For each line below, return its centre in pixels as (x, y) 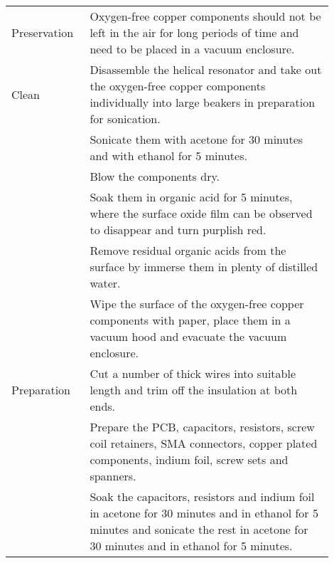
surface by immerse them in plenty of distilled (204, 267)
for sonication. (125, 119)
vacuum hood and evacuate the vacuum (188, 336)
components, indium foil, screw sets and (189, 459)
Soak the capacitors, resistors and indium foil (202, 496)
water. (105, 283)
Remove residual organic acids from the (188, 250)
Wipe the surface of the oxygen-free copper (197, 304)
